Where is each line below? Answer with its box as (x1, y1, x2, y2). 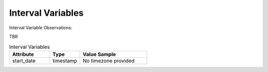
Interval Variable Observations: (9, 25, 72, 31)
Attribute (12, 51, 34, 58)
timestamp (52, 57, 77, 64)
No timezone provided (82, 57, 135, 64)
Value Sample (82, 51, 116, 58)
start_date (12, 57, 36, 64)
